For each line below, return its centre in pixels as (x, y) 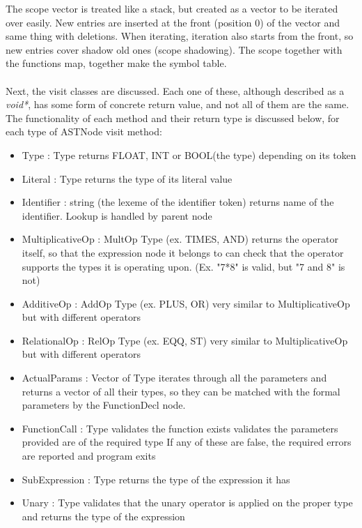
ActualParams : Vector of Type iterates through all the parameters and (174, 378)
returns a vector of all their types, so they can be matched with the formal (181, 391)
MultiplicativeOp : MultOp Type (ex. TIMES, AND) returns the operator (180, 239)
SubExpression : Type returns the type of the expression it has (156, 479)
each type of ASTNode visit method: (84, 131)
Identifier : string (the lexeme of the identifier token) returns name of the (178, 202)
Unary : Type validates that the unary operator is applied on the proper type (187, 503)
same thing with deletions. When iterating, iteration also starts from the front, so (180, 36)
